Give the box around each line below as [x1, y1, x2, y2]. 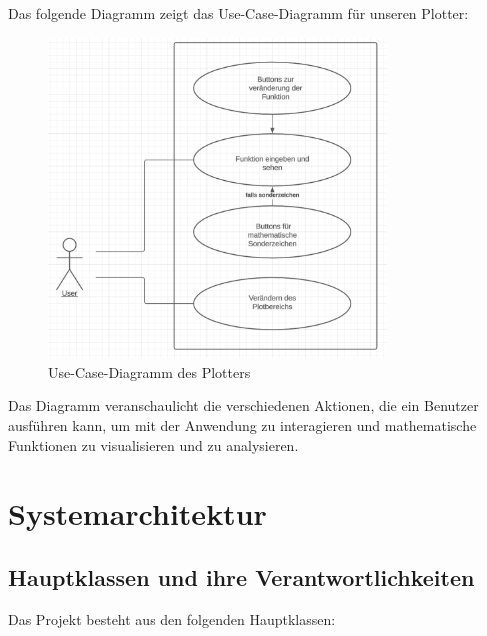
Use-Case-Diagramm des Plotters [48, 361, 251, 382]
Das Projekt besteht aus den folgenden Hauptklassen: [8, 608, 336, 629]
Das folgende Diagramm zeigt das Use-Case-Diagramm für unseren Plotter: [8, 3, 469, 23]
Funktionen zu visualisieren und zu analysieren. [8, 434, 299, 455]
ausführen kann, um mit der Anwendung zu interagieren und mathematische [8, 415, 477, 435]
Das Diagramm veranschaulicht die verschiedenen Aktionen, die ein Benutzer [8, 395, 479, 416]
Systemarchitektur [8, 493, 267, 534]
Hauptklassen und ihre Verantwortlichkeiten [8, 561, 475, 592]
